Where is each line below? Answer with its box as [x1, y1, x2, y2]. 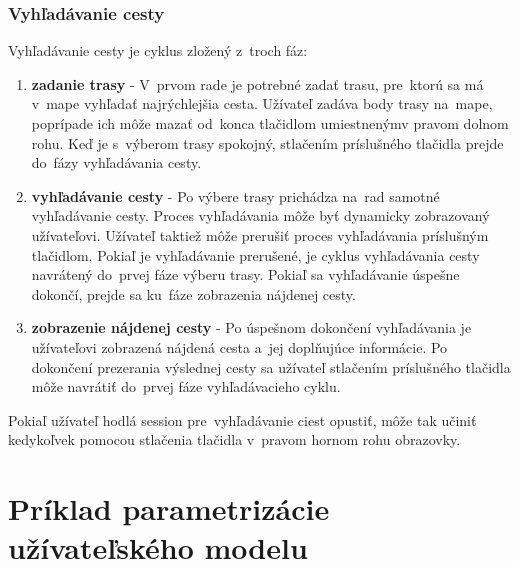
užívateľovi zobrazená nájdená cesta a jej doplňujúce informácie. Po [31, 336, 448, 357]
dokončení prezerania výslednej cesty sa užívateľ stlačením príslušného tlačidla [31, 356, 511, 377]
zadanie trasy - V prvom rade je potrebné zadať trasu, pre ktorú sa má [31, 73, 484, 94]
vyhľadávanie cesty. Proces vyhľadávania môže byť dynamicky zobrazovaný [31, 205, 490, 226]
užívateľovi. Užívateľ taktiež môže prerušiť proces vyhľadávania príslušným [31, 224, 489, 245]
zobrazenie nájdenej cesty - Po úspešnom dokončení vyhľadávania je [31, 317, 472, 338]
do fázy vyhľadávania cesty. [31, 152, 202, 173]
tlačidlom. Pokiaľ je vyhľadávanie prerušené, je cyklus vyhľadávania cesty [31, 244, 480, 265]
